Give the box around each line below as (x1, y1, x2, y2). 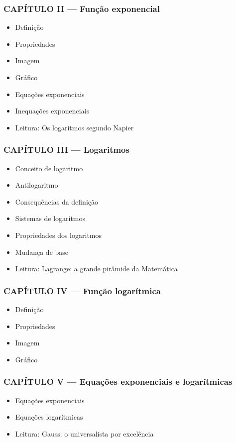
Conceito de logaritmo (15, 163, 83, 173)
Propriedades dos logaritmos (15, 229, 102, 240)
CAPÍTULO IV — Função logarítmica (3, 284, 161, 297)
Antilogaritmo (15, 180, 58, 190)
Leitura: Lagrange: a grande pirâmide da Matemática (15, 263, 178, 274)
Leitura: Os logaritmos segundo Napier (15, 122, 134, 132)
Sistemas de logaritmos (15, 213, 86, 223)
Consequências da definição (15, 196, 99, 207)
